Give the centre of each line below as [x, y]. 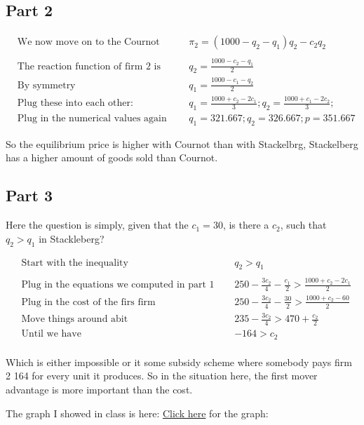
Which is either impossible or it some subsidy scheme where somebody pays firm [179, 362]
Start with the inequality [75, 263]
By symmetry [46, 85]
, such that [303, 225]
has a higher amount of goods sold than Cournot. [112, 157]
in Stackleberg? [72, 238]
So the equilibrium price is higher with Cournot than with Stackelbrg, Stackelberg [182, 143]
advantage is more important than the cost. [99, 389]
